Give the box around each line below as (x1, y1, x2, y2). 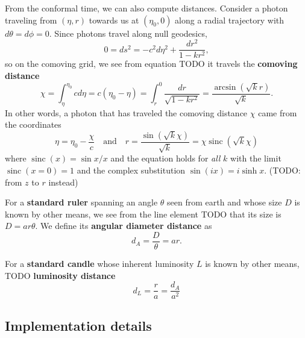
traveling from (5, 13, 57, 26)
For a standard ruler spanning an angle (5, 196, 158, 208)
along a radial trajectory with (175, 13, 285, 26)
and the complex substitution (77, 164, 186, 177)
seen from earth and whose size (167, 196, 282, 208)
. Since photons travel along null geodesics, (49, 27, 207, 39)
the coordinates (5, 118, 61, 131)
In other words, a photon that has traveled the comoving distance (5, 106, 248, 119)
